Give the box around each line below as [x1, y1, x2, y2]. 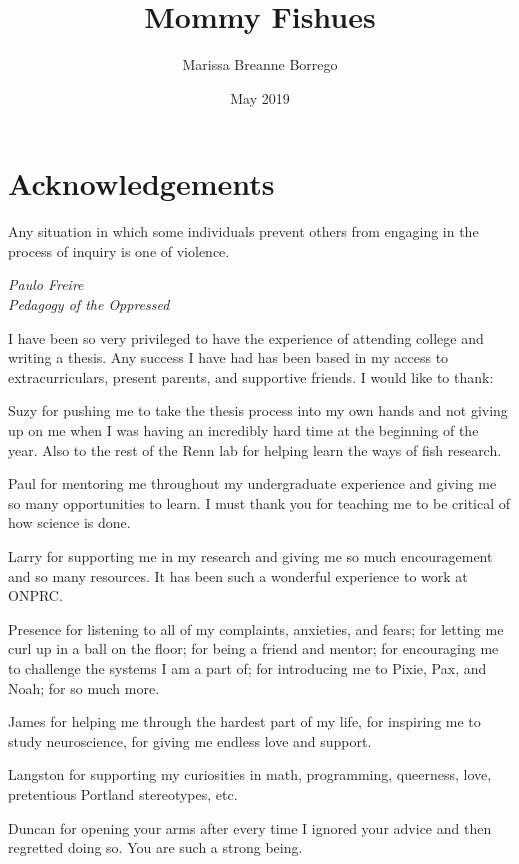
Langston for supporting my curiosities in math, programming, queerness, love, [8, 764, 492, 785]
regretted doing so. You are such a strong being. [8, 837, 303, 858]
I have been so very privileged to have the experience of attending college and [8, 327, 484, 348]
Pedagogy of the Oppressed [8, 294, 170, 315]
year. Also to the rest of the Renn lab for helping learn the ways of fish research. [8, 439, 502, 460]
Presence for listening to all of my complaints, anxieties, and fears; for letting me [8, 618, 504, 639]
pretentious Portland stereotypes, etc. [8, 783, 238, 804]
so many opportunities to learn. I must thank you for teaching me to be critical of [8, 492, 511, 513]
